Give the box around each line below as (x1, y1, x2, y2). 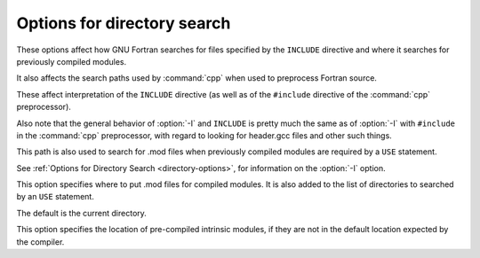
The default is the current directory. (16, 207, 147, 218)
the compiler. (16, 236, 65, 247)
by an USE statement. (16, 192, 95, 202)
